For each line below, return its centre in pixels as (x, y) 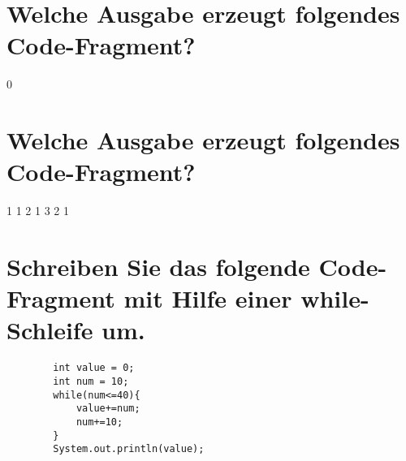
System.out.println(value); (129, 449)
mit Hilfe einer (208, 298)
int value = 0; (94, 368)
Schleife (50, 330)
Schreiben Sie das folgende (158, 266)
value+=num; (108, 409)
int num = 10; (91, 381)
